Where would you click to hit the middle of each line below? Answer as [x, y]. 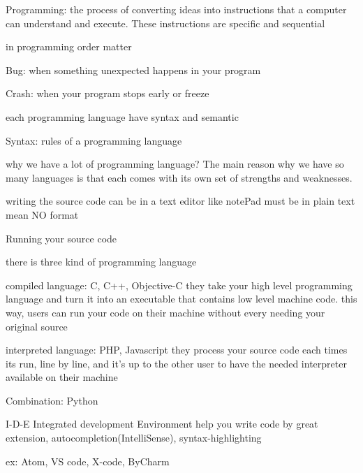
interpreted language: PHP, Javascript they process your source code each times [177, 350]
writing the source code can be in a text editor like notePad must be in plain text [180, 201]
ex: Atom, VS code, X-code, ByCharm [88, 461]
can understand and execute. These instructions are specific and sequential [165, 23]
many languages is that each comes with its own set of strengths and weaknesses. [179, 177]
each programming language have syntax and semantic [122, 116]
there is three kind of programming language [101, 262]
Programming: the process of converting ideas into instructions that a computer [176, 9]
